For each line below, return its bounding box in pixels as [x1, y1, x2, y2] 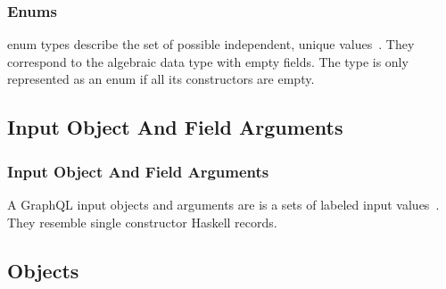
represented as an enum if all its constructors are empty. [7, 70, 315, 88]
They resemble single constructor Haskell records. [7, 212, 277, 231]
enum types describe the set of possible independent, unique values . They [7, 35, 415, 54]
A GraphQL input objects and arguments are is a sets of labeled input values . [7, 195, 440, 213]
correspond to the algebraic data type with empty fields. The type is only [7, 52, 409, 70]
